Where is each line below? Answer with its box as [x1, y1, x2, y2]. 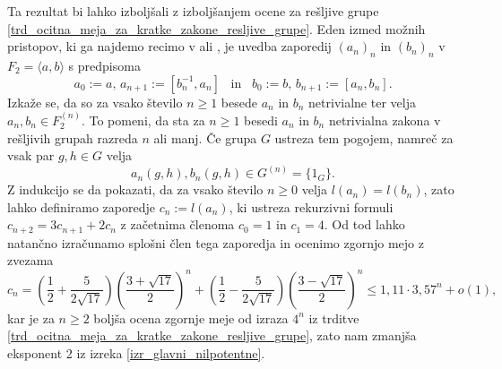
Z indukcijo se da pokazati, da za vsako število [7, 180, 264, 199]
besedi [244, 110, 278, 129]
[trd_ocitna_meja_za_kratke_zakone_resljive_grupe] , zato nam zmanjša [7, 326, 417, 345]
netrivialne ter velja [308, 92, 416, 111]
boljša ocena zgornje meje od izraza [93, 308, 289, 327]
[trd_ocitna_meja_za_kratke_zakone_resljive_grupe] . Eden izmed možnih [7, 19, 426, 38]
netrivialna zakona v [328, 110, 441, 129]
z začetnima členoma [120, 215, 235, 234]
